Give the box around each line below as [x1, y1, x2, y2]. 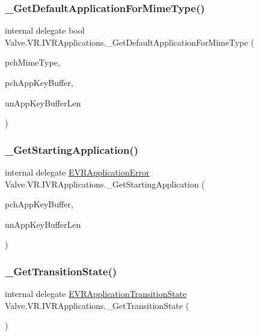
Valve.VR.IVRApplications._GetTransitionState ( [5, 299, 189, 311]
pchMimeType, [5, 56, 60, 69]
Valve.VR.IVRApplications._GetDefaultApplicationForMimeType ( [5, 35, 254, 48]
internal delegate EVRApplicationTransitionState [5, 287, 187, 300]
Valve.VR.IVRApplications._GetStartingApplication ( [5, 177, 205, 190]
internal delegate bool [5, 24, 85, 37]
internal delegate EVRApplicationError [5, 166, 150, 178]
